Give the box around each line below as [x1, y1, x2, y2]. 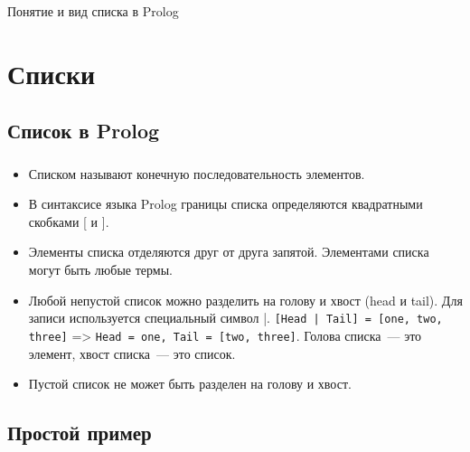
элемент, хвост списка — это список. [28, 344, 236, 363]
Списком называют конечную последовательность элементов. [28, 164, 365, 183]
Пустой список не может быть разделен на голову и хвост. [28, 374, 352, 393]
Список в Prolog [7, 117, 160, 145]
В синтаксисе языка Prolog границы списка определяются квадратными [28, 194, 423, 213]
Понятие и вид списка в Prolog [7, 2, 179, 20]
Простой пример [7, 419, 152, 447]
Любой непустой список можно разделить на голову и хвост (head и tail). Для [28, 290, 463, 309]
